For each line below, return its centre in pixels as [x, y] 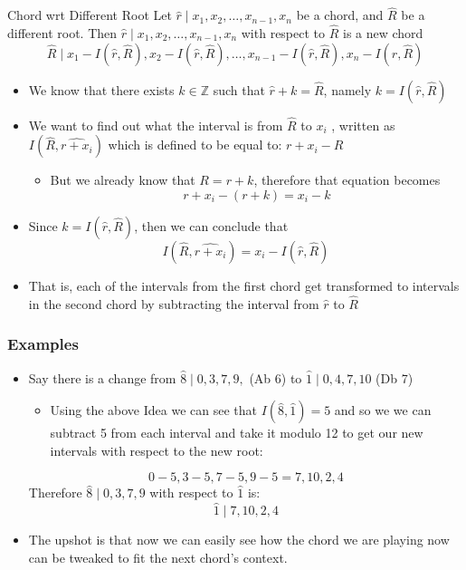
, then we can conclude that [211, 226]
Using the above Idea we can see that [153, 410]
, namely [347, 89]
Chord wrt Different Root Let [90, 15]
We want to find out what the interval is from [156, 125]
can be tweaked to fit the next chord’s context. [158, 557]
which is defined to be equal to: [195, 145]
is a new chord [383, 33]
